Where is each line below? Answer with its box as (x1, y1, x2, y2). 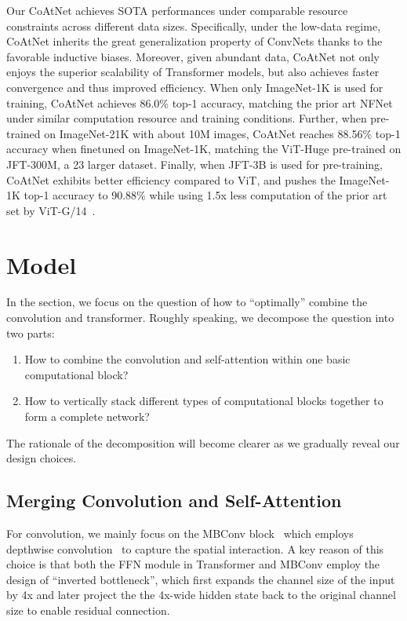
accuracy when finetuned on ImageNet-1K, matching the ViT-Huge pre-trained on (6, 141, 402, 157)
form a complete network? (24, 408, 150, 424)
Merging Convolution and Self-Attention (6, 488, 342, 513)
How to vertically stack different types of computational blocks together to (24, 393, 383, 409)
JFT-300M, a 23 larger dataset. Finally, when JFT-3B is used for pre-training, (6, 155, 383, 172)
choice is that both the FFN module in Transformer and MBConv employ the (6, 556, 380, 572)
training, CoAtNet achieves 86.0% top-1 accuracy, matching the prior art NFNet (6, 94, 393, 111)
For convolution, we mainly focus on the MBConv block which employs (6, 524, 354, 541)
